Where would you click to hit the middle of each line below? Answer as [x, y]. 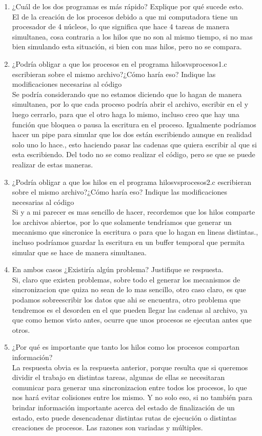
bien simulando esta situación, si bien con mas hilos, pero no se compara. [127, 46]
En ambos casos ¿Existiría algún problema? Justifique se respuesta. [118, 269]
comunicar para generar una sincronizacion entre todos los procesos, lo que [129, 387]
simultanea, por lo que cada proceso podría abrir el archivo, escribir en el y [130, 104]
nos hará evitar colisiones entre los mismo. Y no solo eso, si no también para [132, 397]
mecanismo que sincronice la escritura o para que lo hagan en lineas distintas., [135, 232]
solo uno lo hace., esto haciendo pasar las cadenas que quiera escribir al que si [134, 144]
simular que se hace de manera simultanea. [79, 252]
